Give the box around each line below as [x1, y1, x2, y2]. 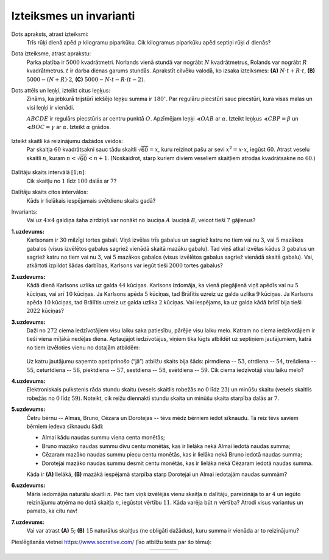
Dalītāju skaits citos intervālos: [11, 189, 88, 196]
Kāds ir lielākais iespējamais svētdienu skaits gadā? [26, 197, 156, 204]
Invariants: [11, 208, 38, 215]
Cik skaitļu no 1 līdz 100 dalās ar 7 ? [26, 177, 117, 184]
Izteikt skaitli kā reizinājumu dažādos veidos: [11, 137, 123, 144]
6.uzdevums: [11, 481, 46, 489]
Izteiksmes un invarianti [11, 9, 135, 23]
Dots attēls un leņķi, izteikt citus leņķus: [11, 86, 111, 94]
